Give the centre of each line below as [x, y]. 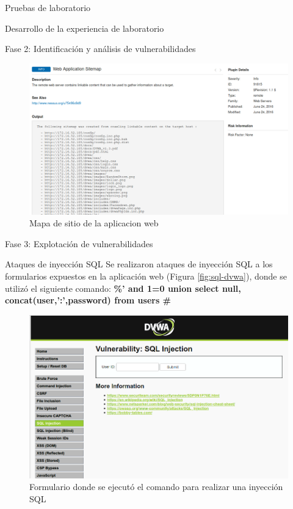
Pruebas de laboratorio [48, 7]
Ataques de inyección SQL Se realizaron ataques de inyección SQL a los [139, 264]
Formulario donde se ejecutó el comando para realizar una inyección [156, 487]
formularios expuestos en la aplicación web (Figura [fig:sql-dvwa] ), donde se [146, 276]
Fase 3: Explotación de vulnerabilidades [79, 243]
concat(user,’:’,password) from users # [88, 300]
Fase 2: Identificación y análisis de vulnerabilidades [100, 49]
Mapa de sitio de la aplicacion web [94, 223]
